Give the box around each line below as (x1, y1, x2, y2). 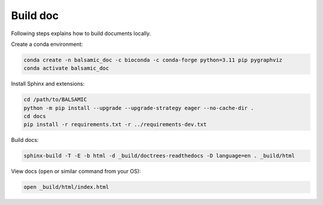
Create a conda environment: (11, 41, 83, 48)
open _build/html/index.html (23, 184, 109, 191)
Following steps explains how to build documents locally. (11, 30, 151, 37)
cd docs (23, 113, 46, 120)
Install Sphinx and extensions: (11, 80, 85, 88)
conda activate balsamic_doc (23, 65, 109, 72)
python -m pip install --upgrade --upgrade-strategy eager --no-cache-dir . (23, 104, 254, 111)
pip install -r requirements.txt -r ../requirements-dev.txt (23, 121, 207, 128)
